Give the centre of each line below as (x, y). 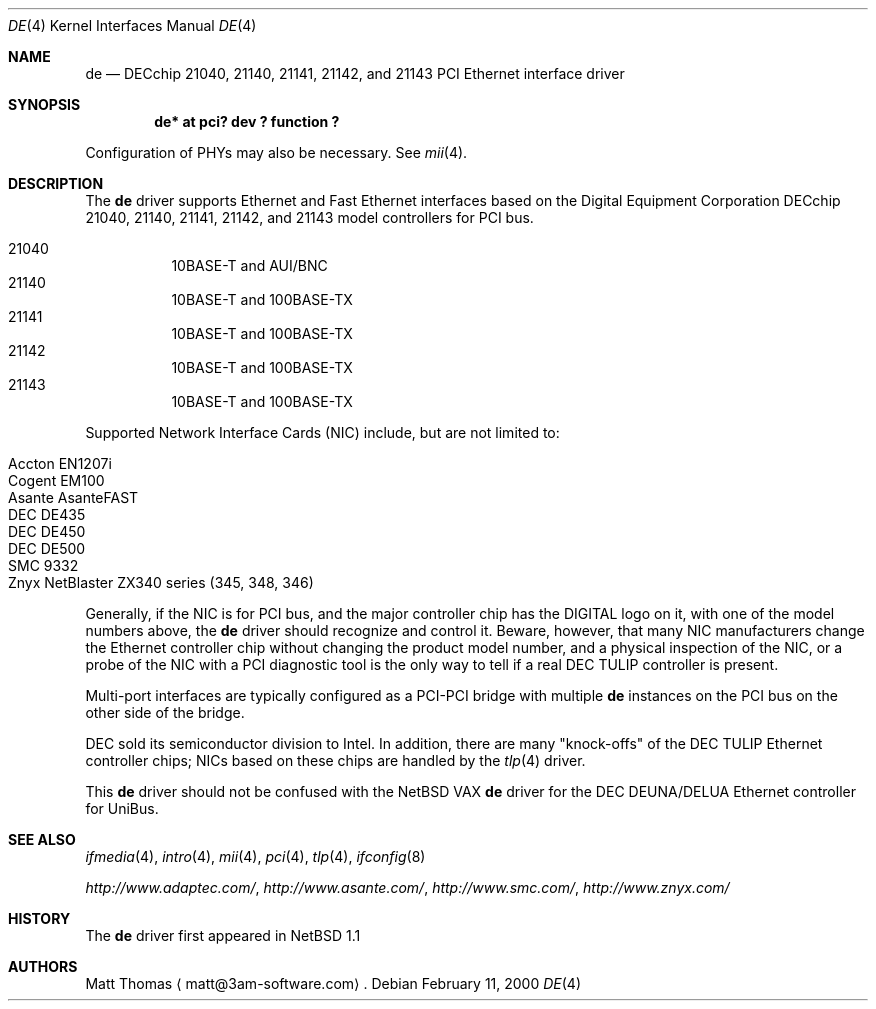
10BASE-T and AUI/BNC (249, 265)
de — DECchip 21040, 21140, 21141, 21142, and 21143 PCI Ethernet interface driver (355, 73)
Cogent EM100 (56, 480)
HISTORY (39, 918)
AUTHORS (43, 966)
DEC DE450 (47, 531)
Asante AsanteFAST (73, 497)
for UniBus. (122, 808)
